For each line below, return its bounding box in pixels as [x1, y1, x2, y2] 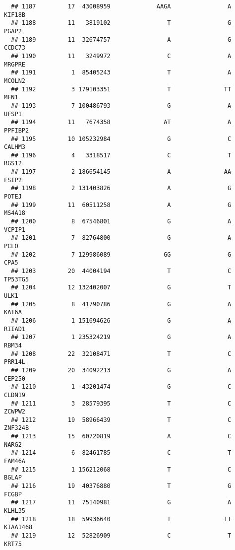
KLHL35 [4, 507, 25, 515]
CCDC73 [4, 44, 25, 52]
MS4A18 [4, 209, 25, 217]
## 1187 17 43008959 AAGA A [11, 3, 232, 10]
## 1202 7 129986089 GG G [11, 251, 232, 258]
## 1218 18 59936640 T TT [11, 515, 232, 523]
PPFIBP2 [4, 127, 29, 134]
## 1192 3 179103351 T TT [11, 85, 232, 93]
